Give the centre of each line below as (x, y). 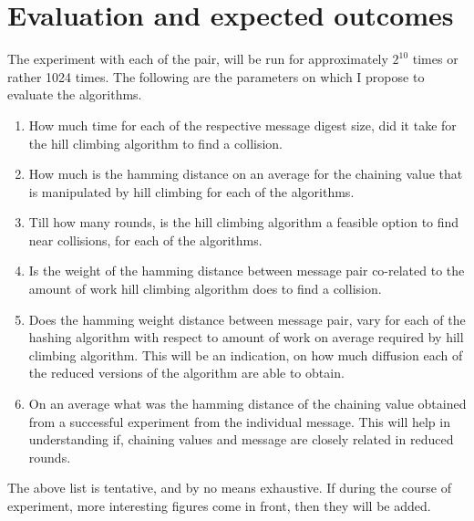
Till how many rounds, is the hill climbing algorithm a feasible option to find (244, 222)
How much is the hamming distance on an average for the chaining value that (246, 174)
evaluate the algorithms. (75, 94)
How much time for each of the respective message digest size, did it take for (242, 125)
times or (435, 59)
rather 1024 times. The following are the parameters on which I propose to (216, 76)
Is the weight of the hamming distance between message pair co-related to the (247, 271)
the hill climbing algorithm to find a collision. (156, 143)
